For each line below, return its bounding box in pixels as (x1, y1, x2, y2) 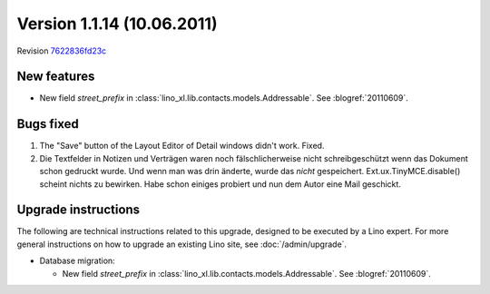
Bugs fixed (16, 116, 79, 132)
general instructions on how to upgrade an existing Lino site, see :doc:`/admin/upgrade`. (16, 239, 348, 250)
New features (16, 69, 95, 84)
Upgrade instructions (16, 202, 141, 218)
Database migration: (39, 255, 115, 267)
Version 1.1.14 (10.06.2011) (16, 14, 218, 34)
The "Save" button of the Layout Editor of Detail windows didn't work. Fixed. (39, 141, 325, 152)
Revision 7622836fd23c (16, 45, 107, 56)
